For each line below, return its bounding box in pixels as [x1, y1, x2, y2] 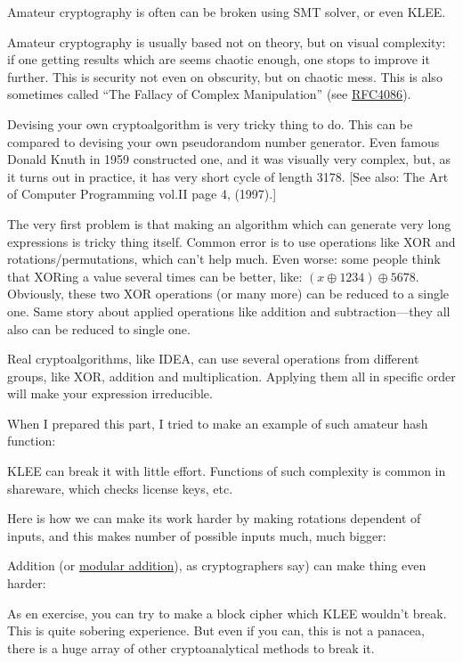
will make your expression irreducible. [7, 384, 213, 403]
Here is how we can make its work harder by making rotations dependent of [7, 509, 421, 528]
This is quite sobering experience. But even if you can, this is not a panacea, [7, 621, 425, 640]
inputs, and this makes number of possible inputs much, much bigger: [7, 526, 386, 544]
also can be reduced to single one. [7, 319, 191, 338]
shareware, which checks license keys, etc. [7, 479, 233, 497]
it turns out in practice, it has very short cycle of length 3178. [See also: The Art [7, 167, 449, 185]
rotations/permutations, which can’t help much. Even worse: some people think [7, 250, 441, 268]
